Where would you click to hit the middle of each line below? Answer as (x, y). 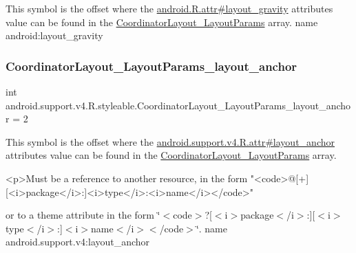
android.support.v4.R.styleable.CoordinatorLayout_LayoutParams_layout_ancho (178, 105)
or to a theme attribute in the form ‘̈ (83, 215)
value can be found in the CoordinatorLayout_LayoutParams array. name (162, 22)
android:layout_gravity (54, 35)
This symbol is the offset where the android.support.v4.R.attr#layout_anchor (170, 141)
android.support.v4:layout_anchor (78, 242)
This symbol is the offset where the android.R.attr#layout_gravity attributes (169, 8)
